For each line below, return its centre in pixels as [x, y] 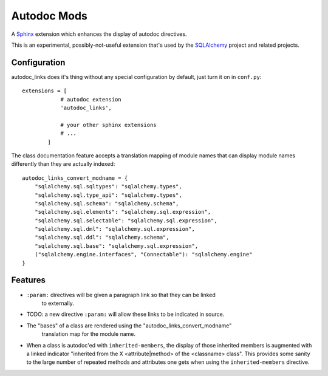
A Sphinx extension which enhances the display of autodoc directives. [99, 34]
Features [28, 280]
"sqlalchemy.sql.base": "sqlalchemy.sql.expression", [116, 246]
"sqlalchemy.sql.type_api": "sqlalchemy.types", [108, 195]
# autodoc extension [91, 99]
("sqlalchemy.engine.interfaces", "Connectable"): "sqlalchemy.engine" [143, 255]
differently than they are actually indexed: [63, 164]
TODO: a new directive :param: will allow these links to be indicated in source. [125, 314]
